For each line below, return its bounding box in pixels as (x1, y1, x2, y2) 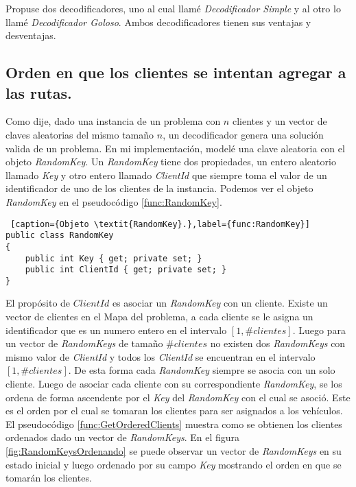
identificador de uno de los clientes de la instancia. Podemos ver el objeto (5, 181, 313, 195)
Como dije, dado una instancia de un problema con (5, 114, 221, 128)
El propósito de (5, 296, 71, 310)
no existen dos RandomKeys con (210, 336, 346, 351)
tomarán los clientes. (5, 471, 92, 485)
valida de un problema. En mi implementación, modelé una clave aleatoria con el (5, 141, 345, 155)
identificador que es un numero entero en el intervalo (5, 322, 227, 337)
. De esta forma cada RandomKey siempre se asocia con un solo (68, 363, 335, 377)
